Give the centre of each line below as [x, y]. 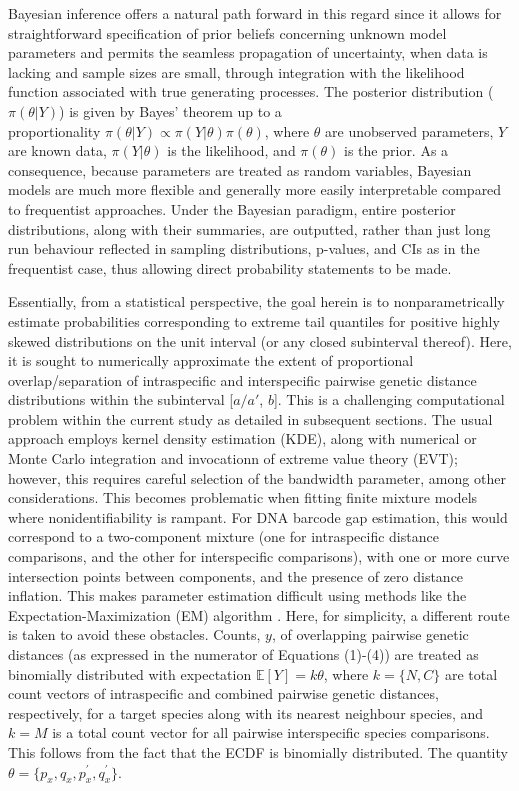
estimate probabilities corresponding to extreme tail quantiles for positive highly [254, 320]
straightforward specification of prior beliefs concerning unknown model [227, 32]
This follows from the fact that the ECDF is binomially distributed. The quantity [258, 751]
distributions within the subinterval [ [121, 399]
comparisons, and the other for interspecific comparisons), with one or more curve [259, 556]
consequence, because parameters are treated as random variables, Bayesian [240, 169]
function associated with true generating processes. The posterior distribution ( [251, 91]
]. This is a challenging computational [389, 399]
